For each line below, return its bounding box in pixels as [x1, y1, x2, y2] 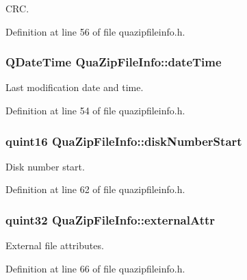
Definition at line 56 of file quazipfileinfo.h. [5, 24, 185, 38]
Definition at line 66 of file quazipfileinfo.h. [5, 261, 185, 275]
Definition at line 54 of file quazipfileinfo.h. [5, 103, 185, 117]
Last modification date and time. [5, 80, 144, 94]
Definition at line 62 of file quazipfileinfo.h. [5, 182, 185, 196]
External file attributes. [5, 238, 104, 253]
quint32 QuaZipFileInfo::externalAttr [5, 211, 216, 228]
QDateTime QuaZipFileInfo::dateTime [5, 53, 222, 71]
